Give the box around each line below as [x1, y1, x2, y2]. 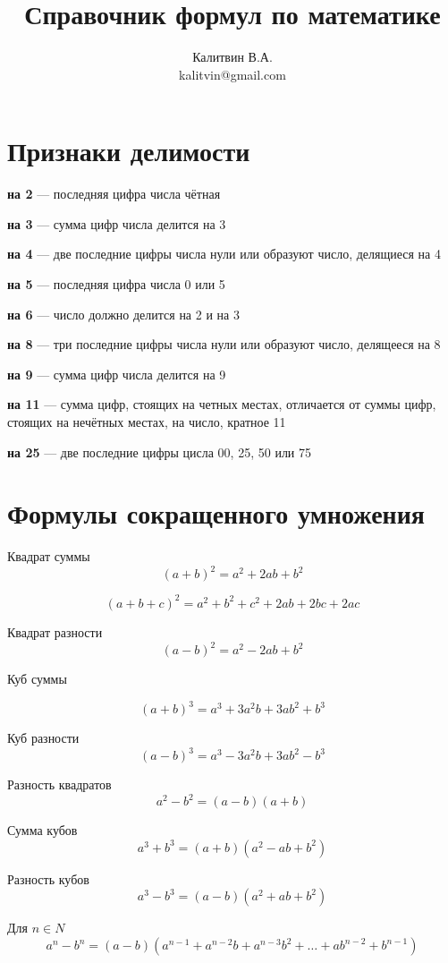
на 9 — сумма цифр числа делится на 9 [7, 364, 226, 383]
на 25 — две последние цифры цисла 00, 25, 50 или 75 [7, 442, 312, 461]
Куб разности [7, 729, 80, 747]
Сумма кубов [7, 821, 78, 839]
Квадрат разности [7, 622, 103, 641]
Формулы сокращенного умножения [7, 495, 425, 532]
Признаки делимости [7, 132, 250, 169]
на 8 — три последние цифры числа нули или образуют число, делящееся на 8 [7, 335, 441, 354]
